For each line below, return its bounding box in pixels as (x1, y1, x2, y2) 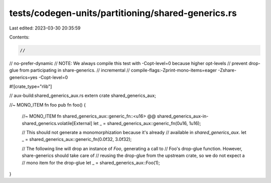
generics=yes (9, 74, 38, 80)
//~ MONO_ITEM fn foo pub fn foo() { (9, 101, 86, 107)
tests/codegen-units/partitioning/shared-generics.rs (9, 7, 237, 18)
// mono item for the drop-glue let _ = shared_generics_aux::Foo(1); (22, 159, 160, 165)
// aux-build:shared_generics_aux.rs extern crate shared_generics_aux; (9, 92, 157, 98)
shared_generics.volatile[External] (22, 120, 93, 126)
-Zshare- (217, 67, 237, 73)
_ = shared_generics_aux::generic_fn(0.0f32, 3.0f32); (22, 136, 132, 142)
